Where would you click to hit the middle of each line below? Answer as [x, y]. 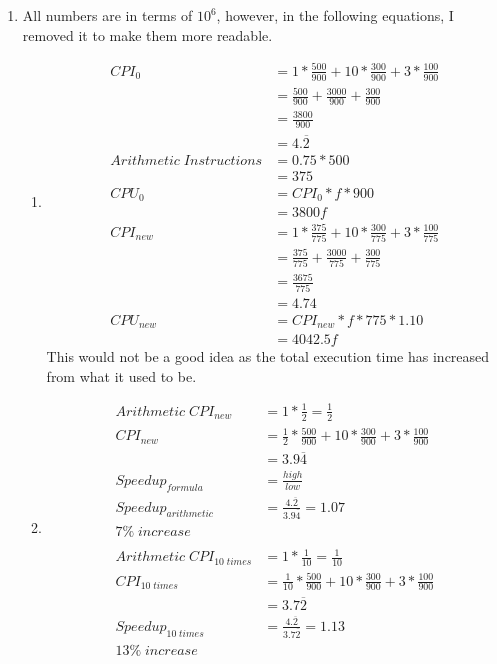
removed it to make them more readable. [147, 34]
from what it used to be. [121, 375]
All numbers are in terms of [107, 15]
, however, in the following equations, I [335, 15]
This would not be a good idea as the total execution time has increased [268, 356]
